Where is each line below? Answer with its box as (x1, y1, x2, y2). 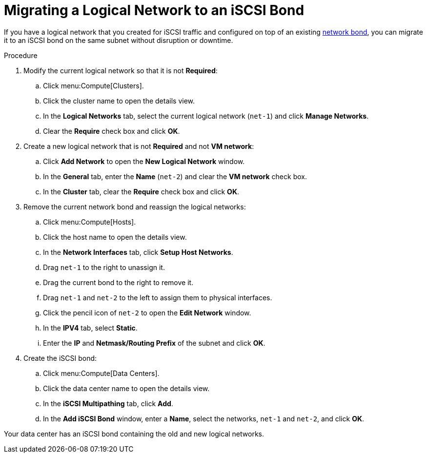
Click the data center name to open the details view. (43, 384, 210, 393)
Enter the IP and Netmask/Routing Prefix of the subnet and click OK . (43, 338, 265, 347)
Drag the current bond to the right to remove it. (43, 278, 194, 287)
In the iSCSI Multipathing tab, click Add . (43, 399, 173, 408)
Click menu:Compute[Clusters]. (43, 81, 144, 90)
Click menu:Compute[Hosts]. (43, 217, 136, 226)
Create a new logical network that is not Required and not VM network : (23, 142, 254, 150)
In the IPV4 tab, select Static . (43, 323, 138, 332)
